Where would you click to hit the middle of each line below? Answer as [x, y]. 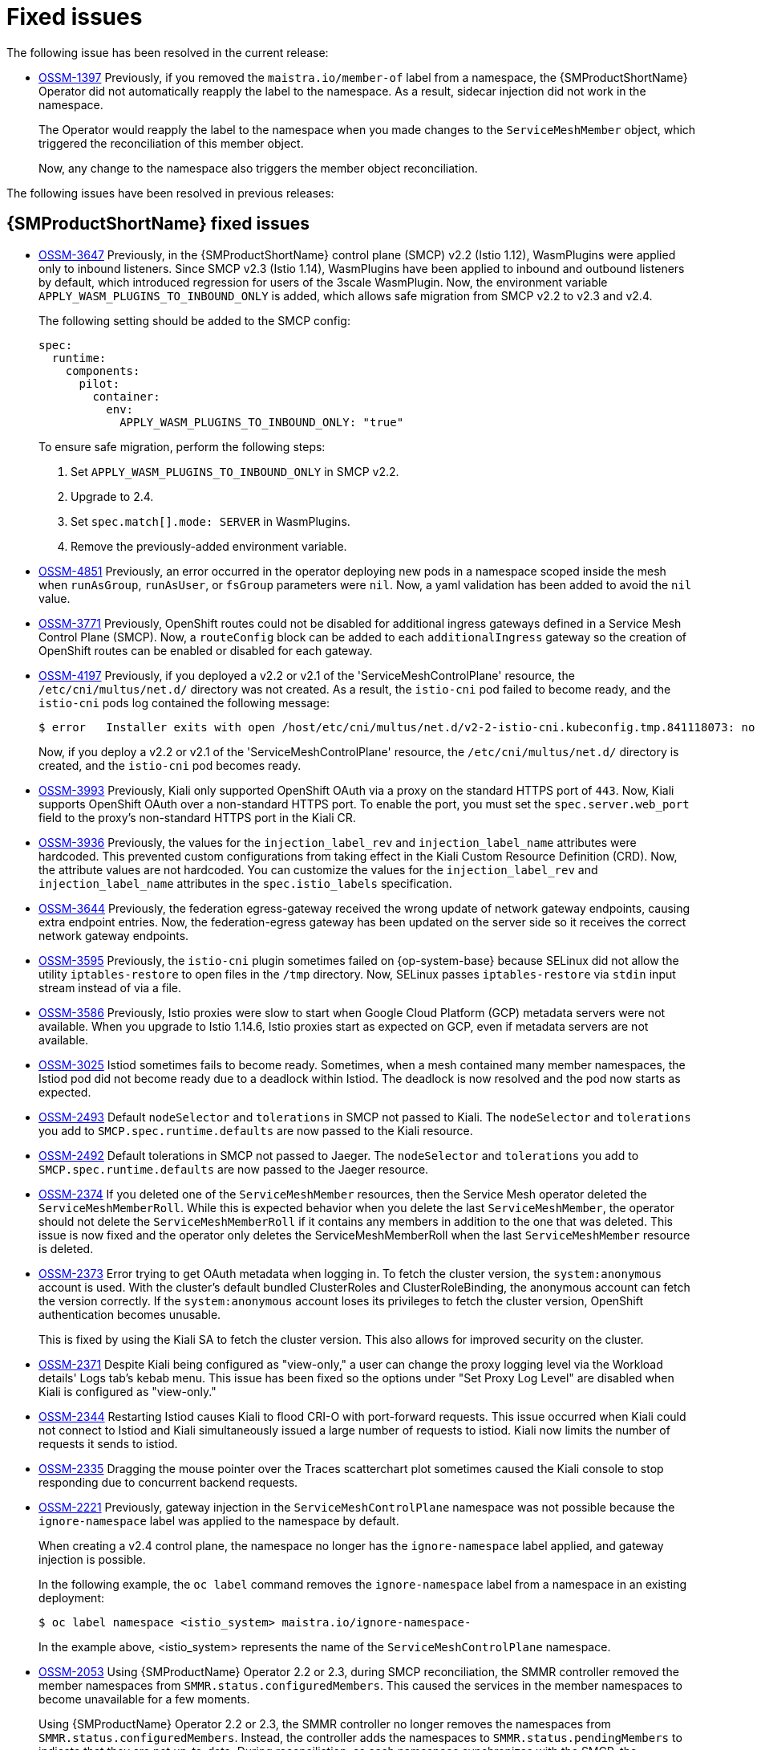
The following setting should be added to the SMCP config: [194, 320]
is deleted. [66, 1248]
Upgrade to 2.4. [112, 496]
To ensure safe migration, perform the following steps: [182, 446]
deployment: [71, 1597]
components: [103, 370]
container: [126, 396]
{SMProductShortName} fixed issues [158, 224]
